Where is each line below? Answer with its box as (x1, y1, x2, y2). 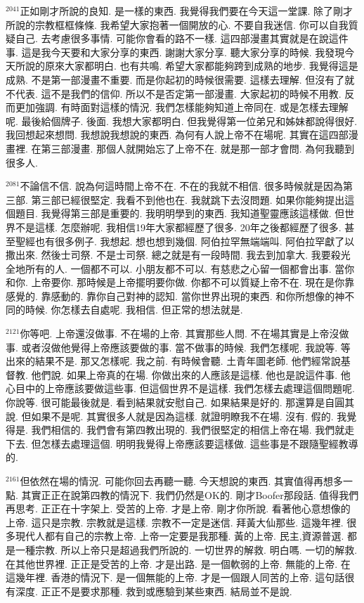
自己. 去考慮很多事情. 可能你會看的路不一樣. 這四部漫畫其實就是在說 (15, 31, 329, 46)
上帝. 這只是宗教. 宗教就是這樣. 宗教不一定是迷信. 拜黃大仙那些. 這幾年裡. (6, 514, 344, 529)
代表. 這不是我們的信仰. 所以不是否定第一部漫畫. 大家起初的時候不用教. (15, 86, 342, 100)
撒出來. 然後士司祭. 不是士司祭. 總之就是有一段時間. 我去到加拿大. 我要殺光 (6, 247, 351, 262)
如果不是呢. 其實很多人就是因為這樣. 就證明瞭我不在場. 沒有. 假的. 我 (31, 408, 347, 423)
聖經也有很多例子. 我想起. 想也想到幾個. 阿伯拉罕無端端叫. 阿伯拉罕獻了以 (15, 233, 355, 248)
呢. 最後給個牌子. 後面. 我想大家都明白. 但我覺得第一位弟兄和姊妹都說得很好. (6, 113, 358, 128)
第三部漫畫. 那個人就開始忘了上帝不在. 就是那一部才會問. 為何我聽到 (41, 141, 355, 155)
